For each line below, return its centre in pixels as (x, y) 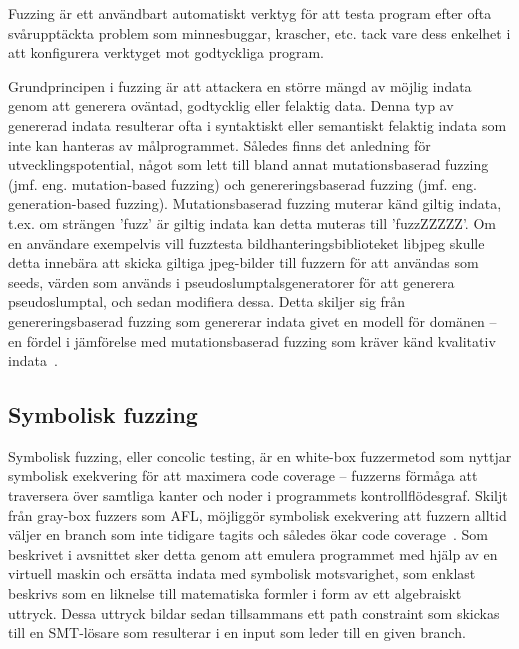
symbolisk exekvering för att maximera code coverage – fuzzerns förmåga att (243, 475)
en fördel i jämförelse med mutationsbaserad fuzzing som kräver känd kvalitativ (252, 340)
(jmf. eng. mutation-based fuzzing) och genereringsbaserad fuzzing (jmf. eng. (242, 183)
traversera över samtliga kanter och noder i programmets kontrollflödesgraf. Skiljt (258, 495)
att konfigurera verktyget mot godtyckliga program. (166, 52)
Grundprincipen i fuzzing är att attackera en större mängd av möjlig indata (240, 85)
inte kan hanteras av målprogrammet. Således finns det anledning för (219, 144)
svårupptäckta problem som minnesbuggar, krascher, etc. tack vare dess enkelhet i (259, 32)
